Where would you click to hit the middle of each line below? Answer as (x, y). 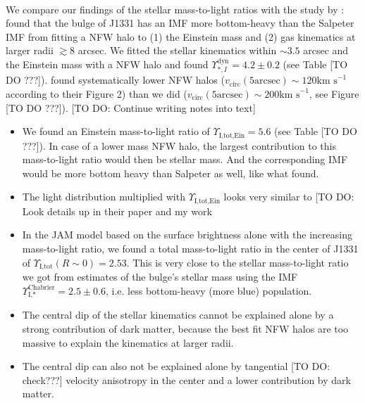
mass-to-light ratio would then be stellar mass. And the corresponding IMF (185, 159)
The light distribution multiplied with (104, 197)
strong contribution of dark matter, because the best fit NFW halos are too (185, 329)
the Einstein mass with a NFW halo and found (107, 64)
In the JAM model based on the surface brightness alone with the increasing (187, 235)
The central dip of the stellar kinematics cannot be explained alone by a (178, 315)
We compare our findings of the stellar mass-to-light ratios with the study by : (175, 9)
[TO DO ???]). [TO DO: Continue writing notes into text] (131, 107)
